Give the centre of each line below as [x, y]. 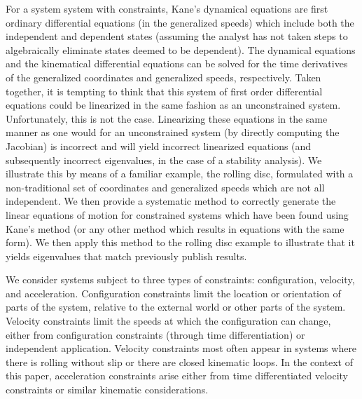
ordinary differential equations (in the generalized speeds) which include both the [180, 22]
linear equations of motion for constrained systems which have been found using [177, 214]
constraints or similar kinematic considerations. [107, 390]
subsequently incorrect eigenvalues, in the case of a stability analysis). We [164, 160]
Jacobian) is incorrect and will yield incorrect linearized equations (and [159, 146]
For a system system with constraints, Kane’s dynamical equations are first [167, 8]
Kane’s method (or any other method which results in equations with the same [175, 228]
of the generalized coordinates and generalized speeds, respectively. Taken [163, 77]
